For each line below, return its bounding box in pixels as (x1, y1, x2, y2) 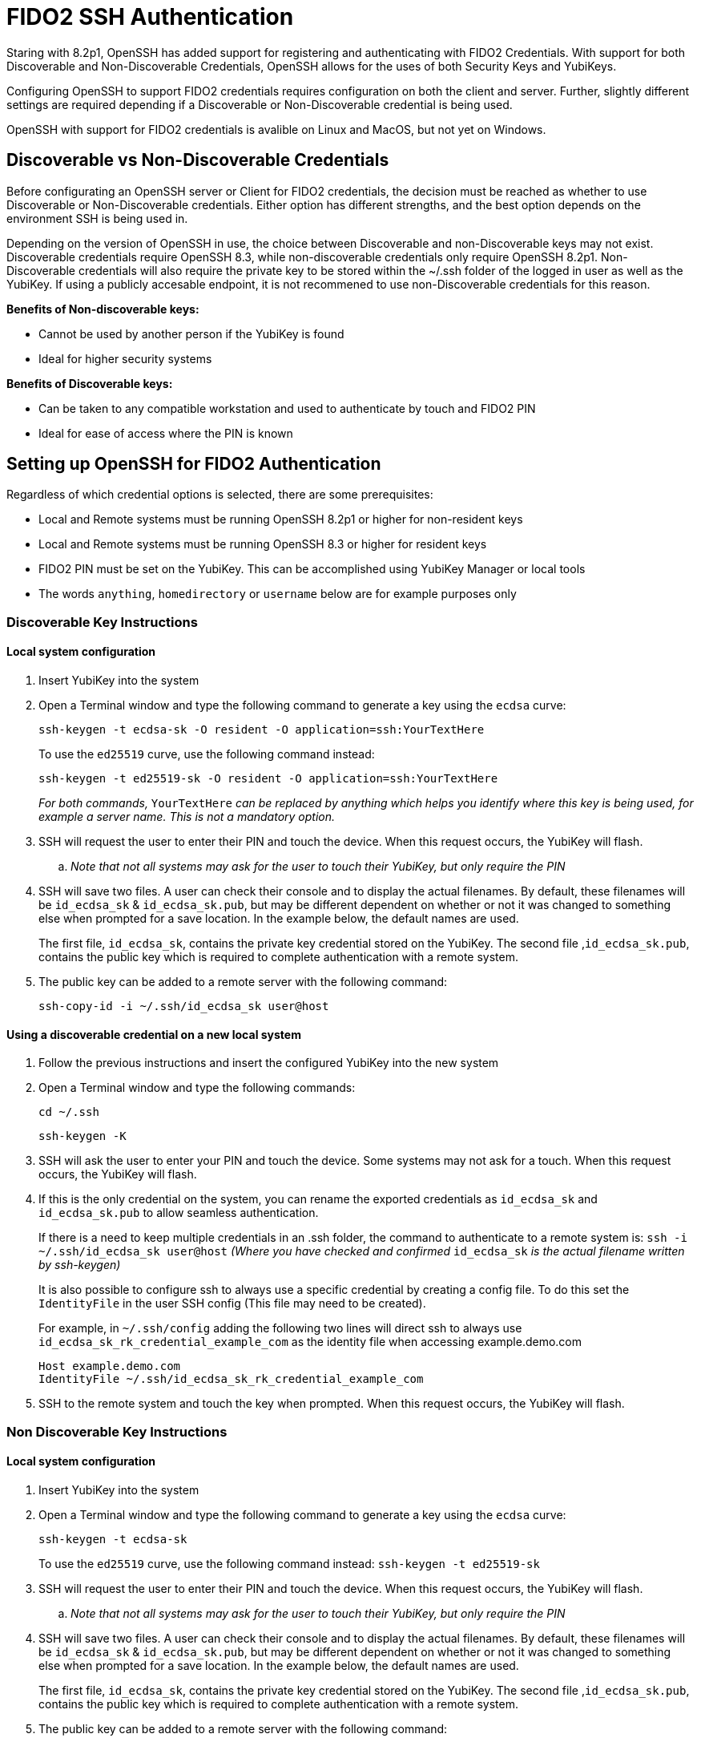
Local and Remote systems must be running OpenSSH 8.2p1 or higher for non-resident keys (38, 512, 523, 527)
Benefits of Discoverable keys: (6, 376, 173, 390)
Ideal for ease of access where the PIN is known (38, 426, 293, 440)
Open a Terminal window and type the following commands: (38, 1081, 356, 1095)
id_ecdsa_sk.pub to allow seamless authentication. (38, 1206, 319, 1220)
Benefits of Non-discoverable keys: (6, 301, 199, 316)
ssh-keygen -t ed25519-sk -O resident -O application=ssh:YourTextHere (38, 772, 498, 786)
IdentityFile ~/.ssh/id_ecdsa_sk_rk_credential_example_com (38, 1372, 424, 1386)
